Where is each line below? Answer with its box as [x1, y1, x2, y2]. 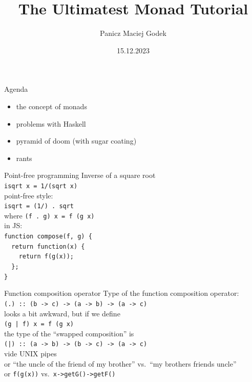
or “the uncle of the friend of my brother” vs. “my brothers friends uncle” [4, 358, 237, 369]
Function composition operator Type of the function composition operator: [4, 288, 239, 298]
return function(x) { [11, 243, 85, 250]
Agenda [4, 84, 28, 94]
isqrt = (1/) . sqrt [4, 203, 74, 210]
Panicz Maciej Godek [100, 28, 166, 38]
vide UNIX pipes [4, 348, 57, 359]
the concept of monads [16, 100, 87, 111]
